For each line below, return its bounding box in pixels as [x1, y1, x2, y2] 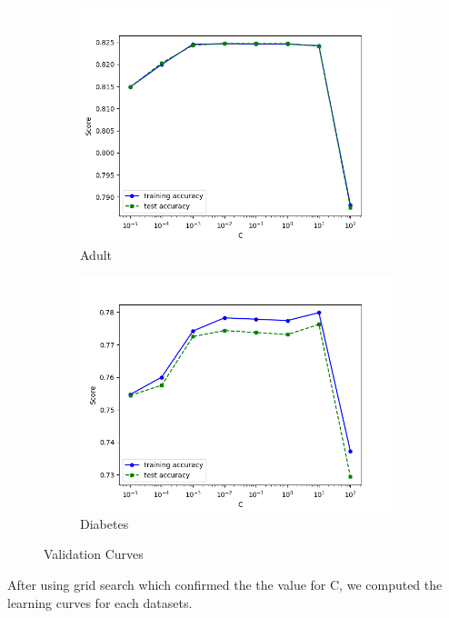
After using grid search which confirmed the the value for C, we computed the [7, 574, 443, 593]
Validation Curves [44, 544, 144, 563]
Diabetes [80, 513, 129, 533]
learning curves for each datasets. [7, 593, 193, 612]
